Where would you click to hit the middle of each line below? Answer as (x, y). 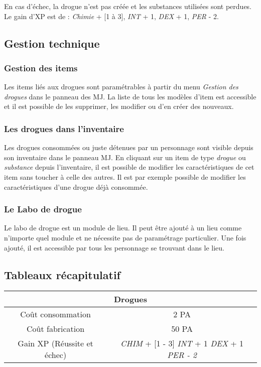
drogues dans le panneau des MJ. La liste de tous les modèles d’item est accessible (130, 96)
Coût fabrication (55, 329)
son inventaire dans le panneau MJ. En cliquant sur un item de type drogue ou (125, 157)
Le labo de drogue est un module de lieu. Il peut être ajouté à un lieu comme (123, 228)
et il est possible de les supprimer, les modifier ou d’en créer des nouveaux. (119, 106)
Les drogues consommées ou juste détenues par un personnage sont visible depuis (129, 147)
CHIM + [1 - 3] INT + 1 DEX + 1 (182, 343)
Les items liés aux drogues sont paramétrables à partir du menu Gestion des (121, 87)
